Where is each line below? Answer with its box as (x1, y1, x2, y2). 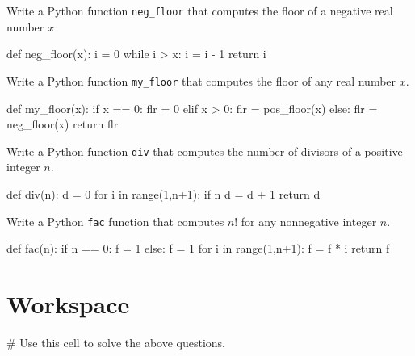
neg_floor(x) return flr (6, 115, 119, 132)
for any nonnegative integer (241, 212, 377, 229)
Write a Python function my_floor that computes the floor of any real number (6, 72, 396, 89)
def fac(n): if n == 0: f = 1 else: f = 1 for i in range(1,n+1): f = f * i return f (6, 240, 390, 257)
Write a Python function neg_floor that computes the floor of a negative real (6, 2, 393, 19)
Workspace (6, 287, 130, 320)
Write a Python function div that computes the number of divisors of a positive (6, 142, 403, 159)
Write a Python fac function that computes (6, 212, 224, 229)
